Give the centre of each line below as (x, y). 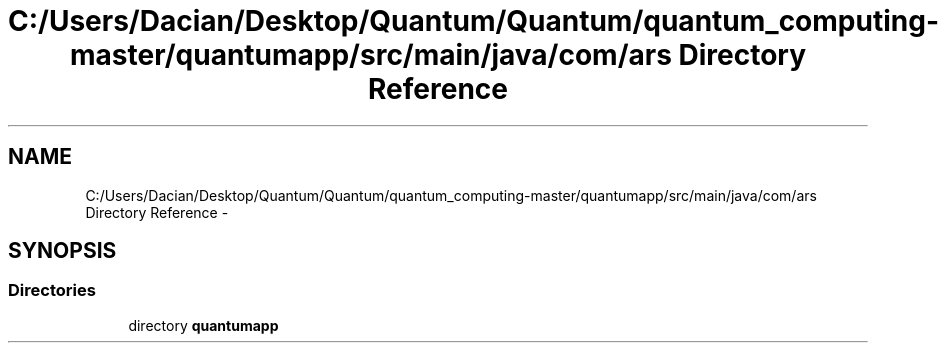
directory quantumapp (203, 325)
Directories (52, 290)
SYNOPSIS (62, 251)
